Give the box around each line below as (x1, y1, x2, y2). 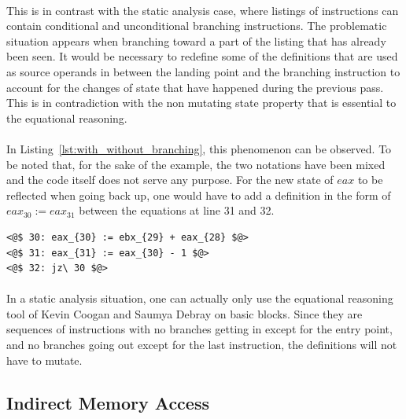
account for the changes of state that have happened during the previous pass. (6, 79, 384, 95)
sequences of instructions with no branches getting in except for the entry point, (6, 321, 393, 337)
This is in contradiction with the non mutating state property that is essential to (6, 94, 397, 111)
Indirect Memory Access (6, 390, 209, 414)
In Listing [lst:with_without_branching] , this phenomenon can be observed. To (6, 140, 392, 156)
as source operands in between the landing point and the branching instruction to (6, 63, 400, 79)
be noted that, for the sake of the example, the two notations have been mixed (6, 156, 386, 172)
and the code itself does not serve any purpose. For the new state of (6, 171, 334, 188)
